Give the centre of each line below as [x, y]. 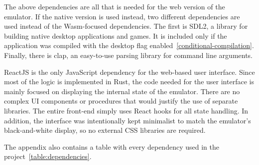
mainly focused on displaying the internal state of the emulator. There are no [122, 91]
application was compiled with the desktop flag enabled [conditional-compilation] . [129, 45]
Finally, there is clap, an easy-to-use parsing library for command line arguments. [128, 55]
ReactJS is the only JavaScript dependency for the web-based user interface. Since [129, 72]
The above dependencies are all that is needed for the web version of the [115, 6]
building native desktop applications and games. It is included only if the [116, 35]
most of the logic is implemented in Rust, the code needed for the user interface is [129, 82]
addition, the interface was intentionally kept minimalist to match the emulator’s [128, 120]
